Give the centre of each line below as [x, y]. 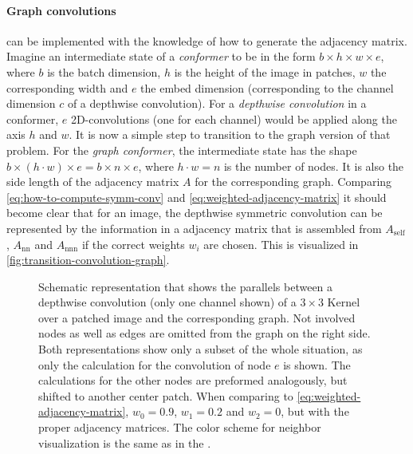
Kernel [344, 302]
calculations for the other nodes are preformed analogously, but [193, 380]
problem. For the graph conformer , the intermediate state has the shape [182, 150]
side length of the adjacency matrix [93, 182]
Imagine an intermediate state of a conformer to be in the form [161, 56]
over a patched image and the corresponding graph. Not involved [197, 317]
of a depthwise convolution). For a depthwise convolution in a [217, 103]
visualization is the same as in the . [125, 442]
